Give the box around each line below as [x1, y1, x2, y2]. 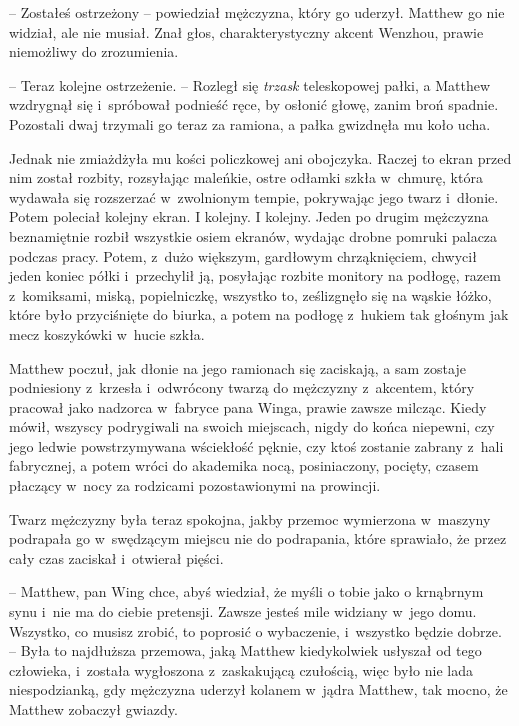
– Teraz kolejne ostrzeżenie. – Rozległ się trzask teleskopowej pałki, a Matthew [9, 74, 490, 95]
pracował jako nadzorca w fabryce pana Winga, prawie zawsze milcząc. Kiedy [9, 396, 487, 417]
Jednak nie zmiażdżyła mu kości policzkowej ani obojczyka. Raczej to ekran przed [9, 147, 512, 168]
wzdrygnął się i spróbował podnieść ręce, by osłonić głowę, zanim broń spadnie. [9, 94, 499, 115]
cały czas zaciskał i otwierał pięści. [9, 547, 224, 568]
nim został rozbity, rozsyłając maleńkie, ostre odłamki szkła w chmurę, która [9, 167, 483, 188]
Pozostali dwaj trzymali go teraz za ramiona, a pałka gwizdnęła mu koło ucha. [9, 113, 491, 134]
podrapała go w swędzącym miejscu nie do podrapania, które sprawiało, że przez [9, 528, 507, 549]
